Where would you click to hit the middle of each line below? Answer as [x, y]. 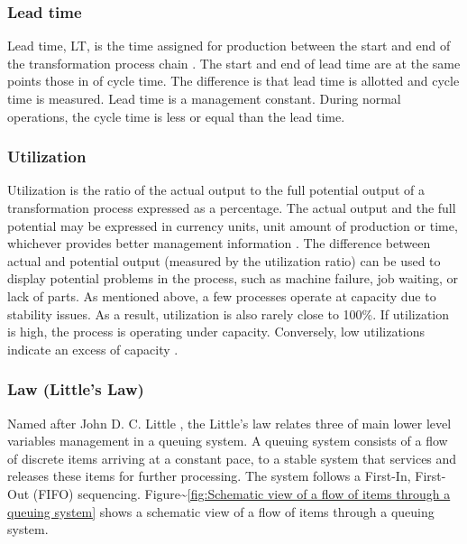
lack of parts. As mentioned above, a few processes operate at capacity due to [222, 295]
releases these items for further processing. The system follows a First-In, [209, 476]
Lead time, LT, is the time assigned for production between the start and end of [229, 46]
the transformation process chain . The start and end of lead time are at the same [234, 63]
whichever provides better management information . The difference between [219, 243]
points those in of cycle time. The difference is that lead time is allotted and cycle [233, 81]
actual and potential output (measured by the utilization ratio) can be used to [224, 260]
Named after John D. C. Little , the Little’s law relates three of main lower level [229, 423]
